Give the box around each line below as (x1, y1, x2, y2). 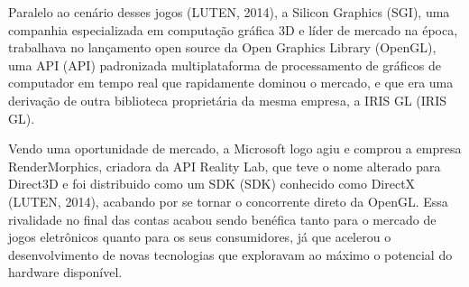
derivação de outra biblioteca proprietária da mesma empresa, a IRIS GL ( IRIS (8, 90, 447, 109)
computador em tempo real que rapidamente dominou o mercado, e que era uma (8, 73, 454, 92)
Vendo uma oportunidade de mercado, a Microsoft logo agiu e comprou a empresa (8, 139, 462, 158)
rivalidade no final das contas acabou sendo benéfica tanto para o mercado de (8, 209, 437, 228)
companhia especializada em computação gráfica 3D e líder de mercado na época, (8, 20, 458, 39)
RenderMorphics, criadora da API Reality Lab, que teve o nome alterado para (8, 156, 441, 175)
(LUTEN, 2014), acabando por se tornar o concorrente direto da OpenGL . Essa (8, 191, 448, 210)
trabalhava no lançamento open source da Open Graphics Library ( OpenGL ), (8, 38, 437, 57)
